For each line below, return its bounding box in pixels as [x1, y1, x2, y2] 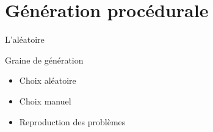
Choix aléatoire [19, 74, 76, 87]
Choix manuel [19, 94, 71, 107]
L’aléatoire [5, 33, 45, 46]
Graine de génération [5, 53, 84, 66]
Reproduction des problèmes [19, 115, 126, 128]
